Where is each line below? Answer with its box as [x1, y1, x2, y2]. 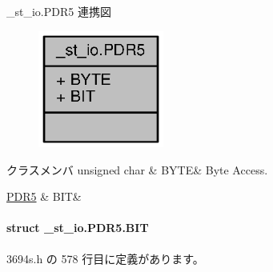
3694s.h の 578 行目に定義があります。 [6, 250, 204, 266]
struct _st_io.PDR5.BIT [6, 219, 149, 236]
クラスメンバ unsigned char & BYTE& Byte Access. [6, 161, 268, 178]
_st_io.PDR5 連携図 [6, 3, 111, 19]
